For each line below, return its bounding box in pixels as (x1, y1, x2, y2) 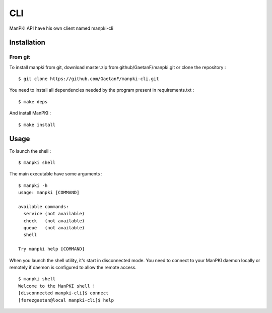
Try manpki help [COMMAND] (18, 246, 85, 252)
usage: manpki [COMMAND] (18, 190, 80, 196)
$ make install (18, 121, 56, 128)
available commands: (18, 204, 69, 209)
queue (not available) (23, 225, 85, 231)
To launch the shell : (9, 148, 51, 154)
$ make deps (18, 99, 48, 104)
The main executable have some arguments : (9, 171, 103, 177)
